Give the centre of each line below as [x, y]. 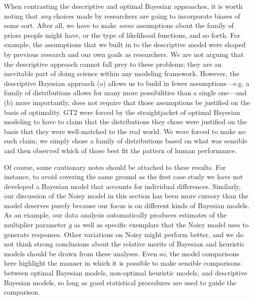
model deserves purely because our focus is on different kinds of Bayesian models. [127, 205]
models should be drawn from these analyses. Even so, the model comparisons [122, 253]
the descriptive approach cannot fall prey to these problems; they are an [113, 64]
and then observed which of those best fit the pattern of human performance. [120, 150]
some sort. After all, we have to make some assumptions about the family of [119, 25]
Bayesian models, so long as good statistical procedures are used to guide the [120, 282]
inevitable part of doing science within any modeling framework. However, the [122, 73]
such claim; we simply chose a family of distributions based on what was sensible [126, 141]
